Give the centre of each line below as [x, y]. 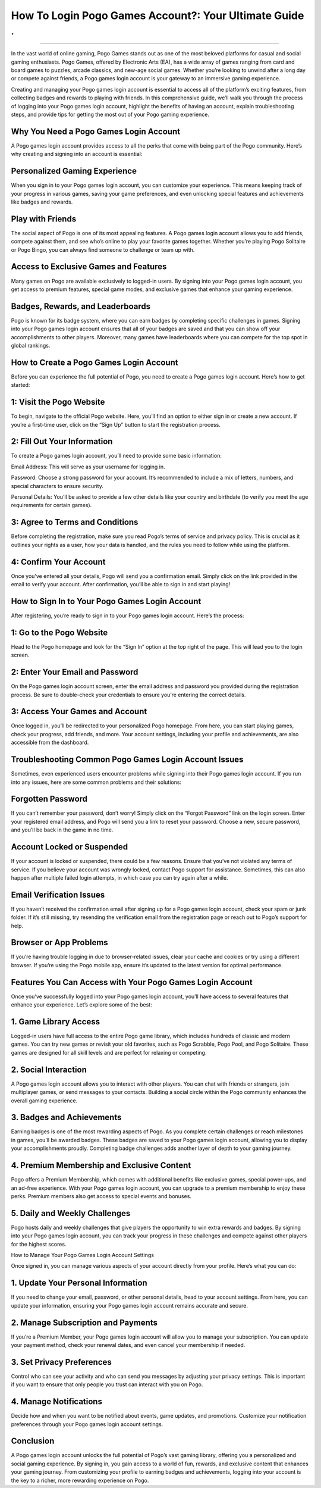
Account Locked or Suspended [69, 847]
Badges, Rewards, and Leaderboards [81, 306]
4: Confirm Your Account [58, 562]
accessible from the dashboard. [50, 743]
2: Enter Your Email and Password [75, 672]
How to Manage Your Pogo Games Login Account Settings [83, 1255]
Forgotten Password [49, 799]
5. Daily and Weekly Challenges [71, 1213]
